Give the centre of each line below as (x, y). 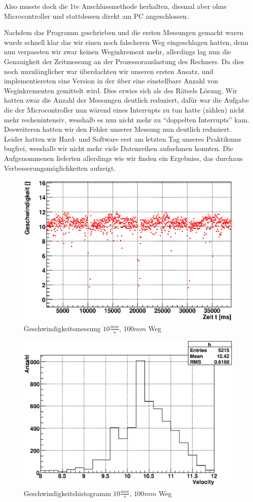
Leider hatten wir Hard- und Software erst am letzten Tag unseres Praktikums (123, 138)
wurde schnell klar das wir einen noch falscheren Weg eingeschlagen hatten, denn (126, 42)
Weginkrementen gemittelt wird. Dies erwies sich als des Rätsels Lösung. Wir (121, 90)
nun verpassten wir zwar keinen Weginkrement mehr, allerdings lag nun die (118, 52)
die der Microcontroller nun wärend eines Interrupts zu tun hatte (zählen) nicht (124, 109)
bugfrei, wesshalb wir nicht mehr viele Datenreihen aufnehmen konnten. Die (119, 148)
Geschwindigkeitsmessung (62, 328)
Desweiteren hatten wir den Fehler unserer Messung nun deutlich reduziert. (118, 129)
